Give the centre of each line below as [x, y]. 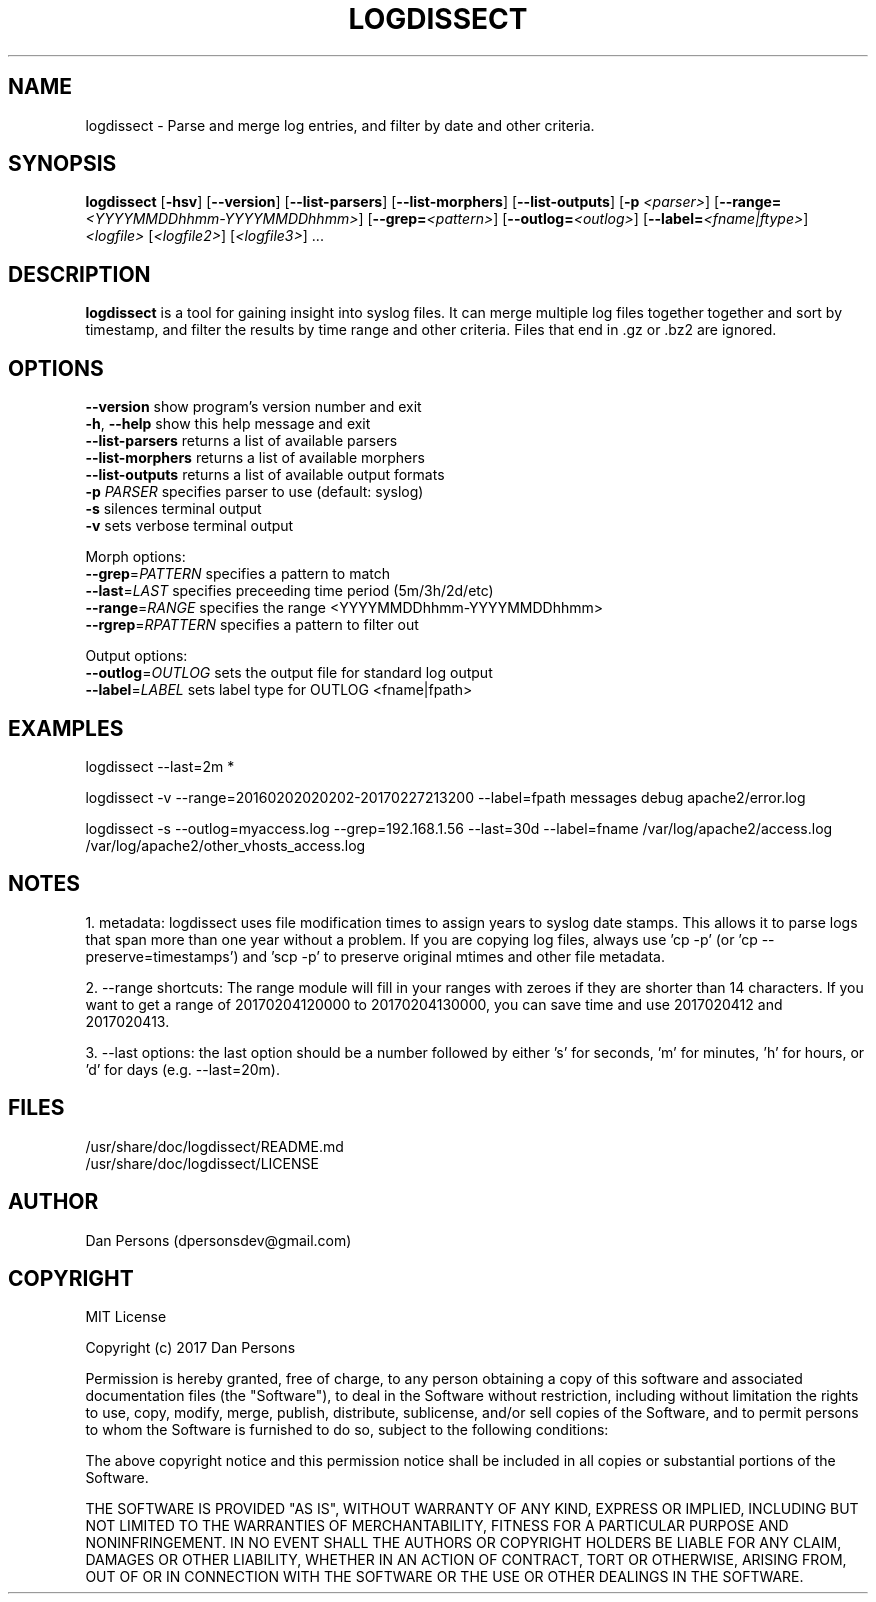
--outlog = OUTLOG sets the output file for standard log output [289, 673]
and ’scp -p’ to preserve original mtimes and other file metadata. [453, 956]
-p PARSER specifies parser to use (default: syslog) [254, 492]
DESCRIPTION [79, 274]
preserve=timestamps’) [162, 956]
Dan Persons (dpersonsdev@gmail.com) [218, 1240]
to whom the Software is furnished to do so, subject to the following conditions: [347, 1430]
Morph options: [135, 557]
